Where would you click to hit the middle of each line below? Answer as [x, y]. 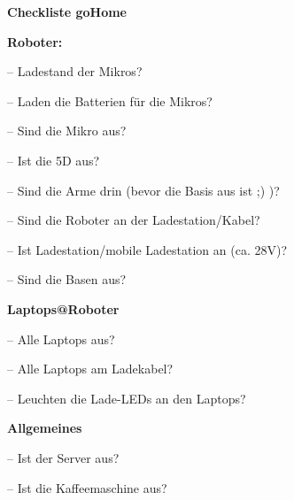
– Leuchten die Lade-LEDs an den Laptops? [127, 398]
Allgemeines [45, 428]
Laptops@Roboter [63, 308]
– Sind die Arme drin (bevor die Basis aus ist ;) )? [143, 190]
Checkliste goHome [67, 12]
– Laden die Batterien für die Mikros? [110, 100]
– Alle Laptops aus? [61, 338]
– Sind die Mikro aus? [67, 131]
